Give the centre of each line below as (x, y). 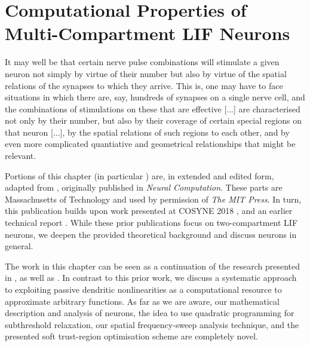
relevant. (21, 156)
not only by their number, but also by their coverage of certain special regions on (154, 120)
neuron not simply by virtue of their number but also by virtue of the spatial (146, 73)
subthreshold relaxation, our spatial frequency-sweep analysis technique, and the (152, 324)
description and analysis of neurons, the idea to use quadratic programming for (150, 313)
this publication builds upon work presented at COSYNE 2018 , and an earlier (149, 211)
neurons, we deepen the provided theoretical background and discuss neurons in (151, 234)
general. (19, 246)
